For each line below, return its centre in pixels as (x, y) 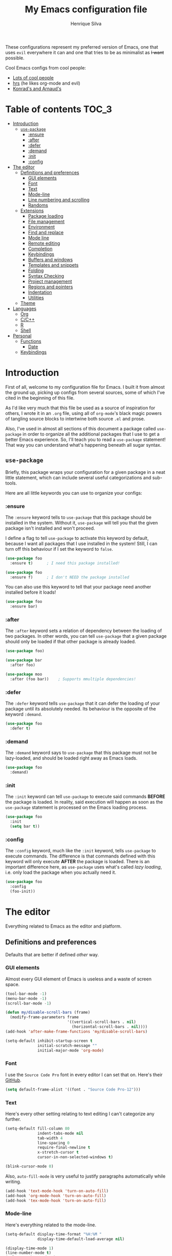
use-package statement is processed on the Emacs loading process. (76, 807)
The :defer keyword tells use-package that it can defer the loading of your (83, 703)
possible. (15, 58)
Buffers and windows (50, 259)
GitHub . (13, 1080)
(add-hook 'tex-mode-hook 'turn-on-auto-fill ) (56, 1200)
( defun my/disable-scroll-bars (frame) (48, 1013)
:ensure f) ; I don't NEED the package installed (70, 577)
